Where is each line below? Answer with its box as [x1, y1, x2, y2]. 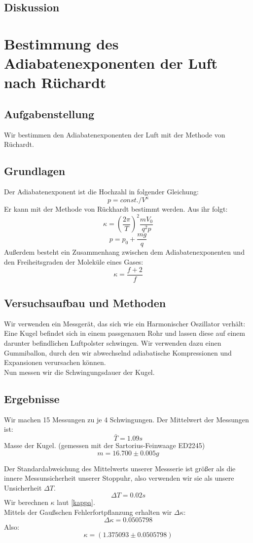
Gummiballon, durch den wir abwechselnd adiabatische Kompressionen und [4, 347, 232, 358]
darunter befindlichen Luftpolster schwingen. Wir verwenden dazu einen [4, 338, 221, 348]
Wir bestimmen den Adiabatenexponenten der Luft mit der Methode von [4, 129, 225, 139]
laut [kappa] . [57, 497, 95, 507]
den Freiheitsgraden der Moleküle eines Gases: [4, 256, 144, 267]
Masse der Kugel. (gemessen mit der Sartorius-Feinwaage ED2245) [4, 440, 205, 450]
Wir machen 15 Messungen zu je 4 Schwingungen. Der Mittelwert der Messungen [4, 414, 249, 424]
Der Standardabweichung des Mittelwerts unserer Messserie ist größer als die [4, 463, 236, 473]
